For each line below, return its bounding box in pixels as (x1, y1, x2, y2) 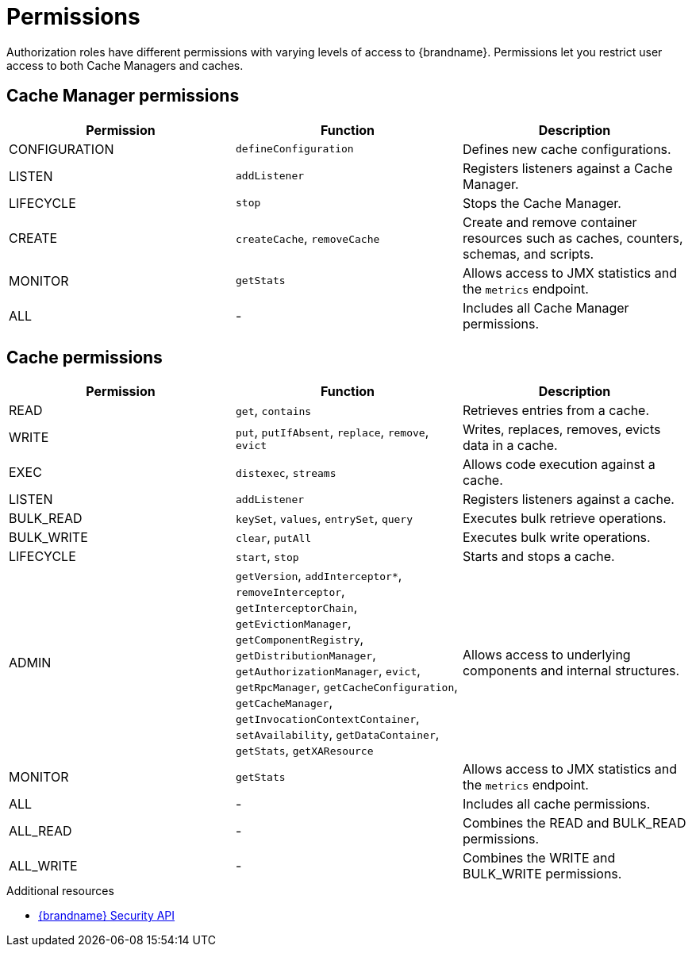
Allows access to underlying (462, 647, 631, 663)
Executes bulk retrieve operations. (462, 510, 667, 527)
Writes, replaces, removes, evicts (462, 421, 661, 438)
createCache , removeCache (235, 229, 380, 246)
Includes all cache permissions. (462, 796, 651, 813)
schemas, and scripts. (462, 245, 594, 262)
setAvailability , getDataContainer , (235, 726, 440, 743)
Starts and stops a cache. (462, 548, 615, 565)
